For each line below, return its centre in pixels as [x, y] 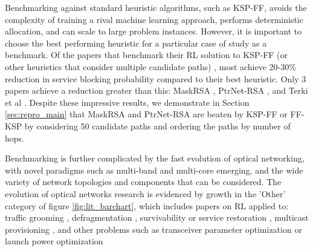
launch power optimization [54, 241]
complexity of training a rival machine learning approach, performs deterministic [154, 19]
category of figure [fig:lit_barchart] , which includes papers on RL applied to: [147, 205]
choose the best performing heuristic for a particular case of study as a [136, 43]
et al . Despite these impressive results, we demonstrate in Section [127, 102]
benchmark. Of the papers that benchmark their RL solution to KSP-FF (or [147, 55]
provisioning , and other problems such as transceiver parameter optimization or [153, 229]
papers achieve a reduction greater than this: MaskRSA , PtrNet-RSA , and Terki [156, 90]
